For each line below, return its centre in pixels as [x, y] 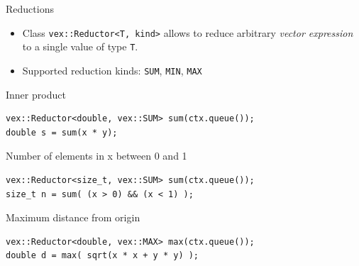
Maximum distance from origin [73, 217]
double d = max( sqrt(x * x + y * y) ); [103, 256]
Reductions [30, 9]
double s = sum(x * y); [62, 132]
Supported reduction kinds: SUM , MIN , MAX [112, 70]
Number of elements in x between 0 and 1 [96, 156]
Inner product [36, 94]
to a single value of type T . [80, 46]
